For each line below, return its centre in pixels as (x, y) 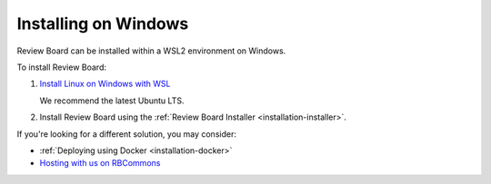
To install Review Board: (62, 67)
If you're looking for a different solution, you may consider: (126, 134)
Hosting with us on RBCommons (100, 163)
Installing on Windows (103, 24)
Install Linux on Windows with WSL (105, 84)
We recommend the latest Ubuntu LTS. (112, 101)
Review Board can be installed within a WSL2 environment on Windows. (151, 51)
